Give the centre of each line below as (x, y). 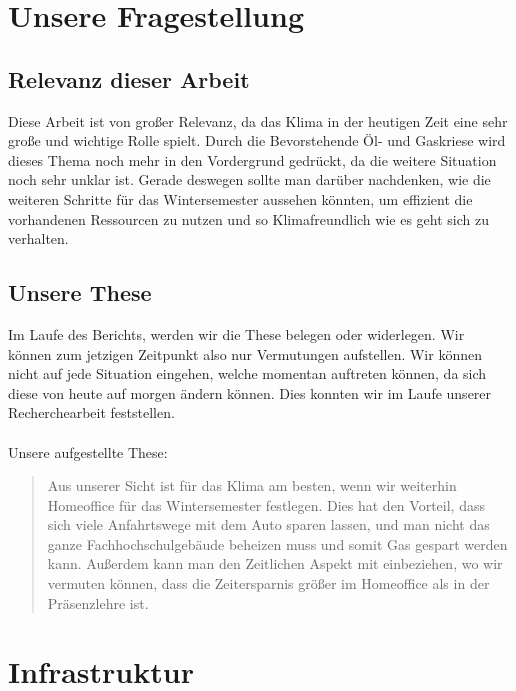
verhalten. (38, 238)
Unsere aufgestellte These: (88, 451)
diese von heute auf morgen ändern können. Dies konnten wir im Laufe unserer (250, 392)
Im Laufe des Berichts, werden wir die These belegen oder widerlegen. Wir (236, 333)
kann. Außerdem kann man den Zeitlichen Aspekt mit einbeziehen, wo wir (275, 563)
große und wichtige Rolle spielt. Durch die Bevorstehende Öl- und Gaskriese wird (257, 140)
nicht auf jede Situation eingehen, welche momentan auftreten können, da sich (247, 373)
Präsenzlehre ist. (98, 602)
